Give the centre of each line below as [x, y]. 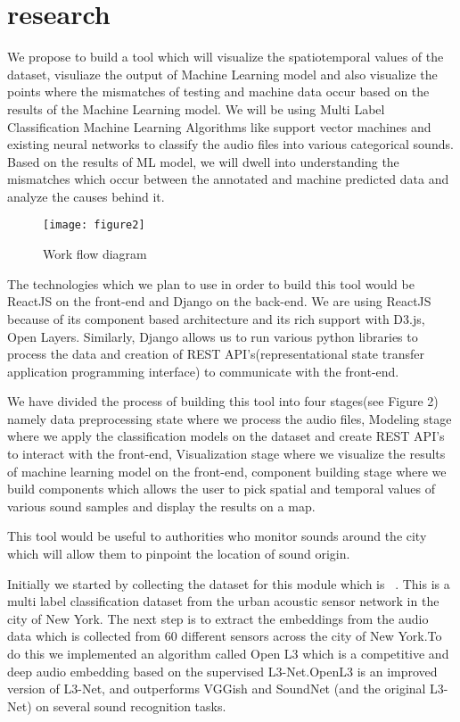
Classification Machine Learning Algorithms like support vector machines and [219, 126]
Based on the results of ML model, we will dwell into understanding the [203, 161]
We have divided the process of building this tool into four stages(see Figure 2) [223, 401]
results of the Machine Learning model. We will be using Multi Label [196, 108]
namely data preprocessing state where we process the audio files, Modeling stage [230, 418]
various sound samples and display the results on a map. [161, 506]
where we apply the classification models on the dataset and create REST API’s [226, 436]
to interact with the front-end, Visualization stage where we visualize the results [226, 454]
